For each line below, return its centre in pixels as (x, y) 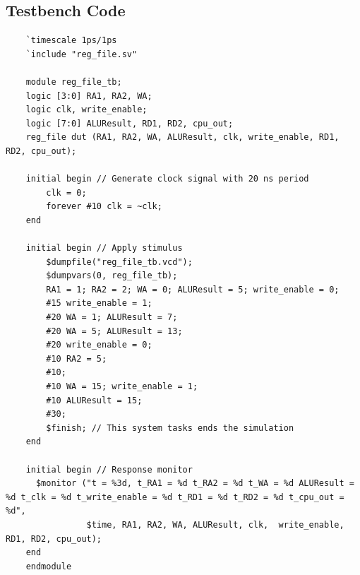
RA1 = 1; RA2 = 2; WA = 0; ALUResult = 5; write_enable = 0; (193, 289)
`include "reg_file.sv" (82, 54)
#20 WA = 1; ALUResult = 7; (112, 318)
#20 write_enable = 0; (99, 345)
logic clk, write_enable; (86, 110)
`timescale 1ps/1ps (71, 41)
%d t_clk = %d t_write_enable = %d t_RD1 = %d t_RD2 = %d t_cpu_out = (175, 497)
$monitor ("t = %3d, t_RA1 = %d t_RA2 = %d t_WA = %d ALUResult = (195, 484)
